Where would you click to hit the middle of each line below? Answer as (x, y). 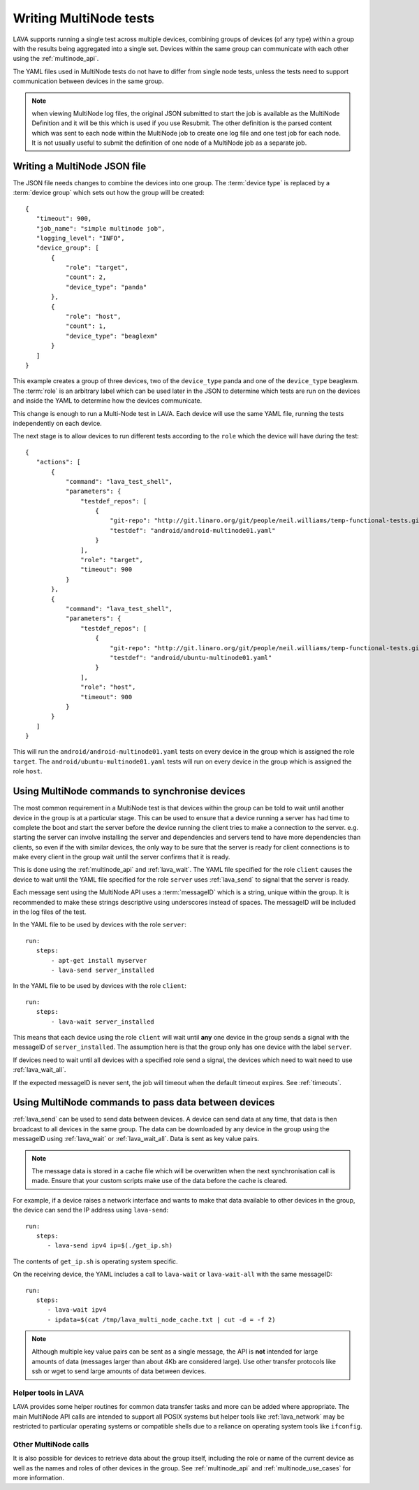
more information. (38, 1478)
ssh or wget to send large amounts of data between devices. (119, 1371)
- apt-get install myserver (99, 960)
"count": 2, (86, 277)
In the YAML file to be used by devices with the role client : (100, 986)
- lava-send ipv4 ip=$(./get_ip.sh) (110, 1246)
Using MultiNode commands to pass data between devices (144, 1102)
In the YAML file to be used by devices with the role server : (100, 925)
